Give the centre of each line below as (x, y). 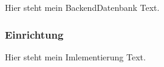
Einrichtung (34, 34)
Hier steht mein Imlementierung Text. (75, 56)
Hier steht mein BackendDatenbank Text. (82, 7)
